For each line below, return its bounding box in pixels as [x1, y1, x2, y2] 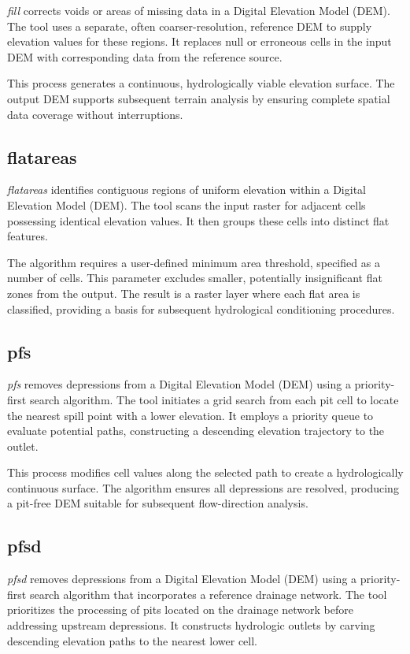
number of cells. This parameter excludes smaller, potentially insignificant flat [7, 269, 382, 286]
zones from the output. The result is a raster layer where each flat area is [7, 284, 360, 301]
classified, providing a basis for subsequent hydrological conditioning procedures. [7, 300, 395, 317]
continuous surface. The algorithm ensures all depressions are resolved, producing [7, 479, 399, 496]
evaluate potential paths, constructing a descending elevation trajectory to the [7, 422, 385, 439]
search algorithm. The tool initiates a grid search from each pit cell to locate [29, 391, 399, 407]
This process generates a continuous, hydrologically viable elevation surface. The [7, 75, 395, 91]
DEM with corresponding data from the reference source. [7, 48, 283, 65]
